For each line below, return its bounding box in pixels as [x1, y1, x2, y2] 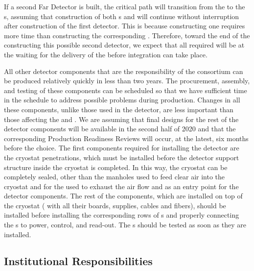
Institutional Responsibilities [4, 253, 153, 268]
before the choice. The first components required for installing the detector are [4, 143, 239, 153]
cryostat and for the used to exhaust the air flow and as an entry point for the [4, 181, 239, 191]
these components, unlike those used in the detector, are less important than [4, 104, 233, 114]
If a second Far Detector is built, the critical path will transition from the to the [4, 1, 245, 11]
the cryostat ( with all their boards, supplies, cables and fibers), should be [4, 200, 226, 210]
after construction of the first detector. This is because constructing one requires [4, 21, 245, 31]
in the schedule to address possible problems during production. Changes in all [4, 95, 240, 105]
